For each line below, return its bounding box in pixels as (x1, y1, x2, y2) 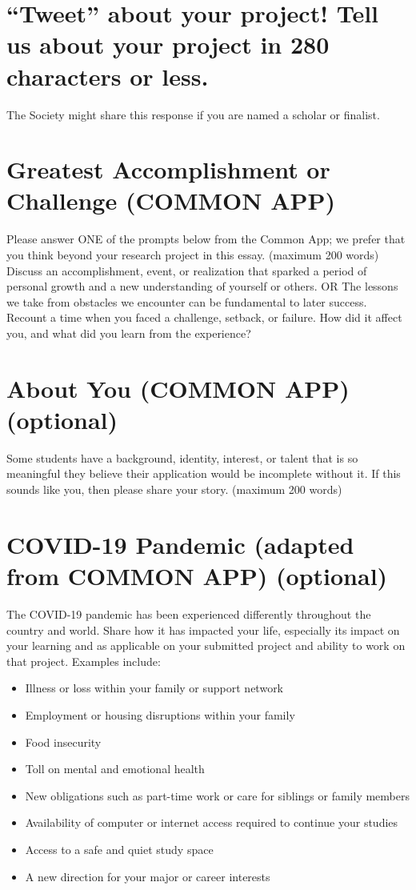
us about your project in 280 (6, 28, 330, 61)
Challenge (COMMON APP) (6, 184, 336, 217)
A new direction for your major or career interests (25, 868, 270, 884)
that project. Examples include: (6, 652, 161, 669)
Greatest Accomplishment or (6, 153, 330, 186)
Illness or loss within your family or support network (25, 680, 284, 696)
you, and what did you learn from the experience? (6, 324, 251, 341)
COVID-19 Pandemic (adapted (6, 527, 354, 560)
